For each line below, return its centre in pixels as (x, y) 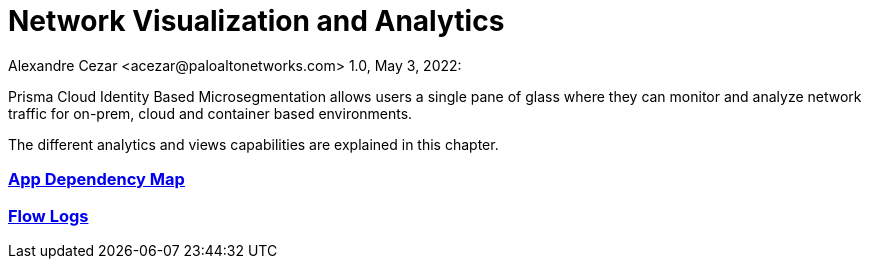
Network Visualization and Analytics (256, 21)
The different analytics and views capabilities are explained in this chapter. (253, 144)
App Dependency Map (96, 179)
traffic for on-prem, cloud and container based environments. (210, 113)
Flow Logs (48, 215)
